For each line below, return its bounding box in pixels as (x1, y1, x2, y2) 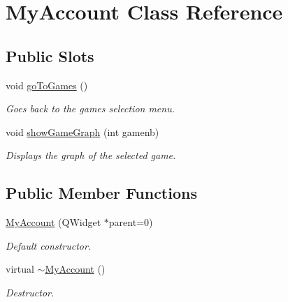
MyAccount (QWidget (6, 215, 101, 229)
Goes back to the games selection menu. (6, 101, 175, 116)
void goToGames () (6, 77, 88, 92)
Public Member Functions (6, 182, 197, 204)
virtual (6, 262, 34, 276)
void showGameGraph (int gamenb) (6, 124, 159, 139)
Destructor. (6, 285, 55, 299)
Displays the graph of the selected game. (6, 148, 176, 163)
